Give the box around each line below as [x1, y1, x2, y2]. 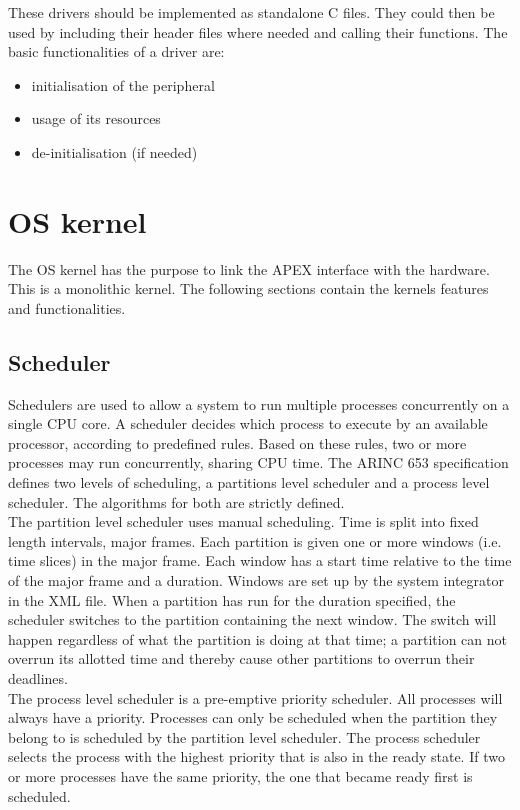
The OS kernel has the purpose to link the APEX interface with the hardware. [8, 258, 490, 279]
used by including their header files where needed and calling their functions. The [8, 21, 508, 42]
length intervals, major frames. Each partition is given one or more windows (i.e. [8, 530, 502, 551]
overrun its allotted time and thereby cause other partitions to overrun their [8, 648, 475, 669]
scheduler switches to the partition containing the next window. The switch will [8, 609, 497, 630]
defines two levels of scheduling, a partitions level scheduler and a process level [8, 472, 490, 493]
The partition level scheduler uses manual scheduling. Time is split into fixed [8, 511, 479, 532]
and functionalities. [8, 297, 126, 318]
